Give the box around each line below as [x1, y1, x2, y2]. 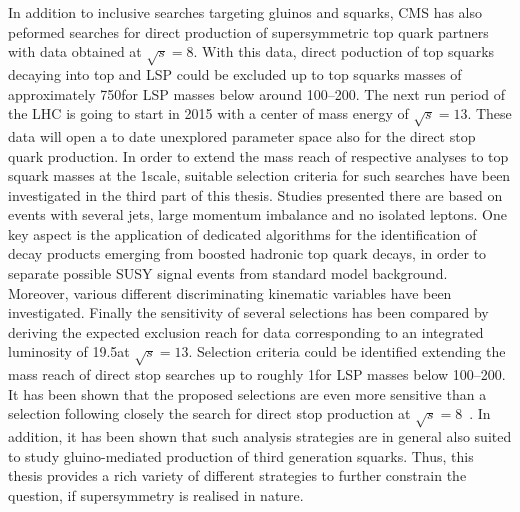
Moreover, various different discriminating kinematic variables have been [8, 282, 452, 303]
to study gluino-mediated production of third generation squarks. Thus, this [8, 445, 474, 466]
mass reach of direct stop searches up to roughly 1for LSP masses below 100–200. [8, 364, 506, 385]
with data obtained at [8, 41, 142, 62]
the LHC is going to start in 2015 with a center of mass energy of [8, 103, 409, 124]
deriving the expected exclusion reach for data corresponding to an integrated [8, 321, 484, 342]
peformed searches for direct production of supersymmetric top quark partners [8, 21, 489, 42]
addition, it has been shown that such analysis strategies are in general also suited [8, 426, 512, 447]
